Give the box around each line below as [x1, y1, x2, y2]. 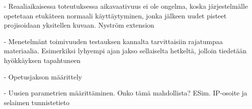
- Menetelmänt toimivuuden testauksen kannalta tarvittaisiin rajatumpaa [4, 36, 223, 46]
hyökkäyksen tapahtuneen [4, 55, 81, 65]
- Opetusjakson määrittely [4, 71, 82, 81]
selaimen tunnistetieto [4, 97, 70, 107]
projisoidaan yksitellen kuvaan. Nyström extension [4, 20, 154, 30]
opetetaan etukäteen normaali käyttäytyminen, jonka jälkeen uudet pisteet [4, 10, 227, 20]
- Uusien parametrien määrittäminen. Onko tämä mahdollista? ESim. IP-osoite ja [4, 88, 248, 98]
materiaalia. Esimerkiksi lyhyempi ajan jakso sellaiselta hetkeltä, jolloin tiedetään [4, 46, 247, 56]
